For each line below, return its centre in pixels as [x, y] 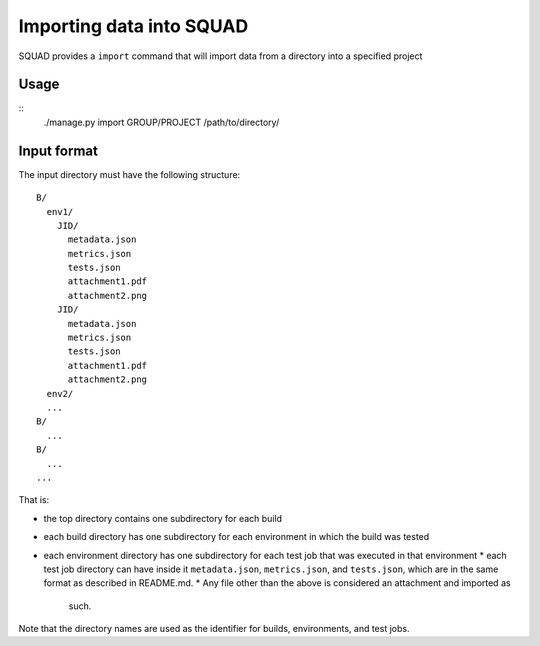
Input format [58, 150]
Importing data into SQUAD [133, 26]
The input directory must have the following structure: [129, 174]
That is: [34, 500]
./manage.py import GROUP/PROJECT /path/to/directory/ [161, 122]
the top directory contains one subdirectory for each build [163, 518]
